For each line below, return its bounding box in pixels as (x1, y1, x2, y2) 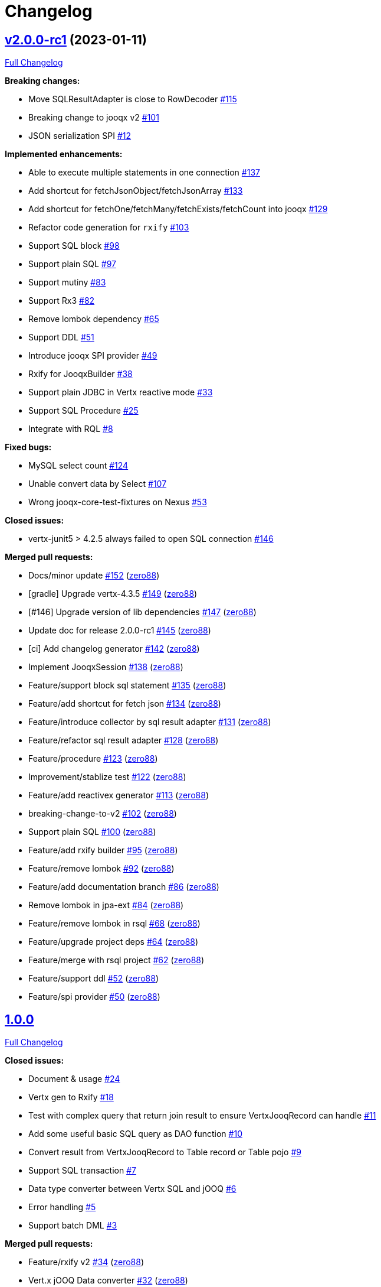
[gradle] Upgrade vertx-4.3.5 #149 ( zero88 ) (28, 589, 198, 599)
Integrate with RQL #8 (28, 424, 113, 434)
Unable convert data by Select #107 (28, 479, 167, 489)
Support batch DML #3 (28, 1220, 117, 1231)
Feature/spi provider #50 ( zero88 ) (28, 992, 160, 1002)
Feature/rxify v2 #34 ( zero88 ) (28, 1257, 144, 1267)
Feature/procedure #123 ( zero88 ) (28, 753, 158, 764)
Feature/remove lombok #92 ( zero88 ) (28, 863, 175, 874)
